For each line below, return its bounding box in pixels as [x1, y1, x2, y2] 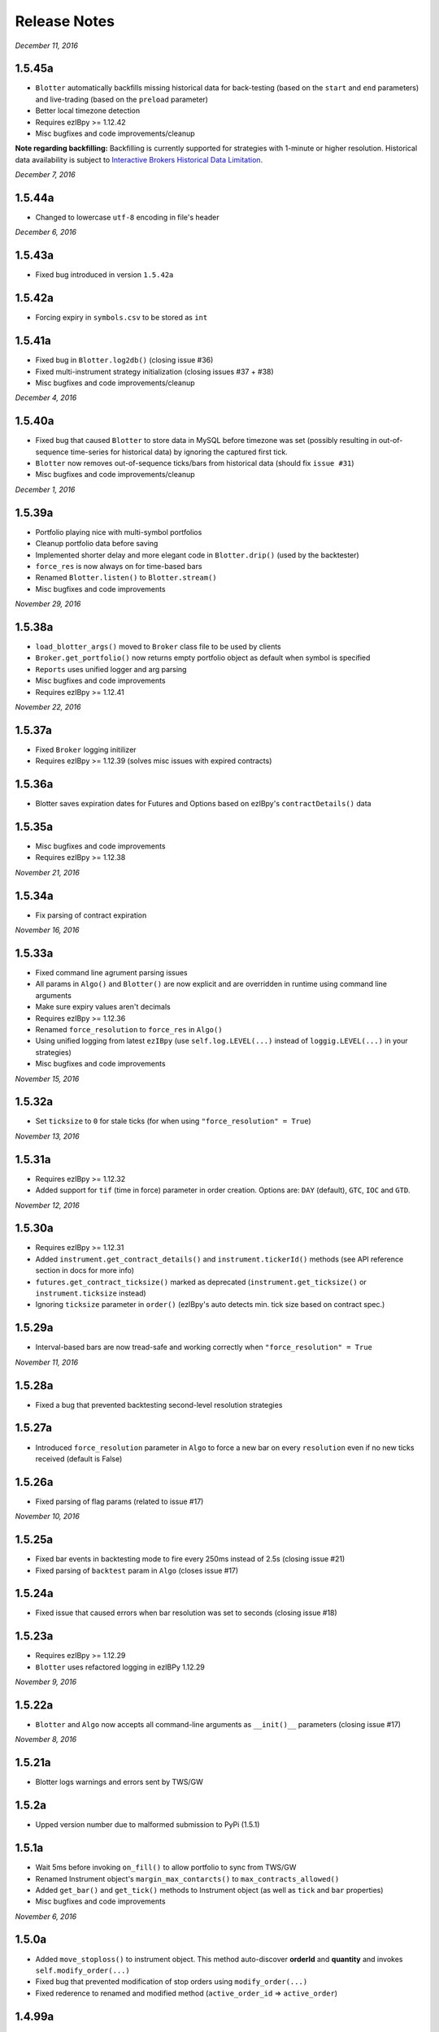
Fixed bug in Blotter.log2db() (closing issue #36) [35, 355, 214, 365]
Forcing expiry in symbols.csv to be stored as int [35, 313, 208, 323]
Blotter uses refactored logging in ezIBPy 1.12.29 [35, 1662, 205, 1672]
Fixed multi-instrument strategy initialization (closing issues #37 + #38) [35, 367, 274, 376]
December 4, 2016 [15, 393, 77, 402]
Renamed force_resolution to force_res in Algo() [35, 1025, 223, 1034]
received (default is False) [35, 1453, 123, 1463]
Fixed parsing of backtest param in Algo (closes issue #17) [35, 1565, 239, 1575]
